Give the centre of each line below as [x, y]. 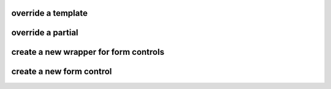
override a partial [45, 33]
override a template [50, 13]
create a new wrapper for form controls [88, 52]
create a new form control [62, 72]
